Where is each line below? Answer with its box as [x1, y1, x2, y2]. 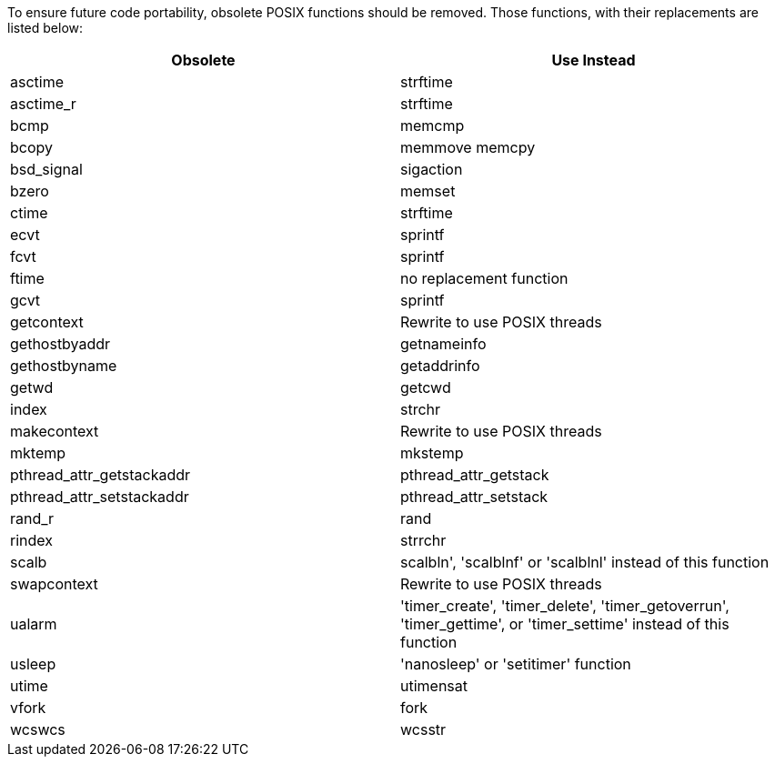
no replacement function [400, 269, 569, 287]
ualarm [10, 615, 57, 633]
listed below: [7, 20, 84, 35]
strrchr [400, 531, 447, 549]
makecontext [10, 422, 99, 440]
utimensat [400, 677, 468, 695]
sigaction [400, 160, 463, 178]
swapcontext [10, 575, 98, 593]
